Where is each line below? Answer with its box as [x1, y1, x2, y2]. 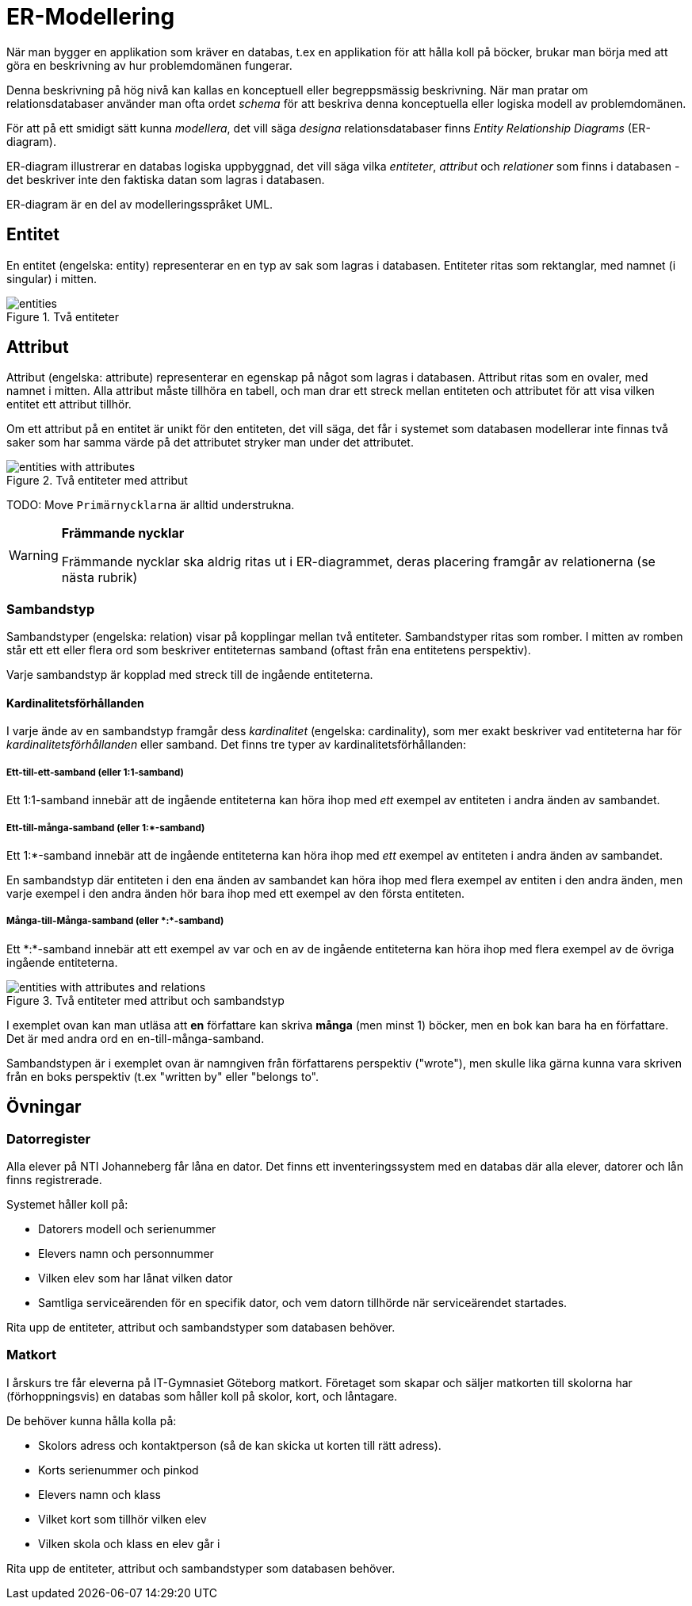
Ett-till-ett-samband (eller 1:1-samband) [6, 766, 184, 778]
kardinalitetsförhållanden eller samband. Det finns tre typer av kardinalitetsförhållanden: [6, 738, 467, 752]
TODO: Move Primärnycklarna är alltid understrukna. [6, 498, 295, 512]
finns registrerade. [6, 1172, 102, 1186]
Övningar [6, 1097, 82, 1117]
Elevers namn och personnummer [38, 1246, 214, 1260]
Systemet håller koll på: [6, 1197, 128, 1211]
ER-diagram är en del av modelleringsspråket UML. [6, 197, 273, 211]
